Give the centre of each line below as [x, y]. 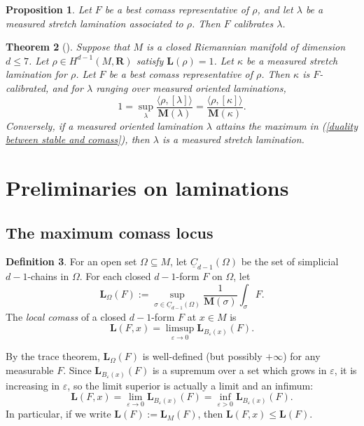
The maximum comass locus [110, 232]
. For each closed [115, 276]
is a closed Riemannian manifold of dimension [246, 47]
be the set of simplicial [290, 261]
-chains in [48, 276]
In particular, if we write [58, 414]
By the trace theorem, [53, 356]
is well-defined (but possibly [202, 356]
